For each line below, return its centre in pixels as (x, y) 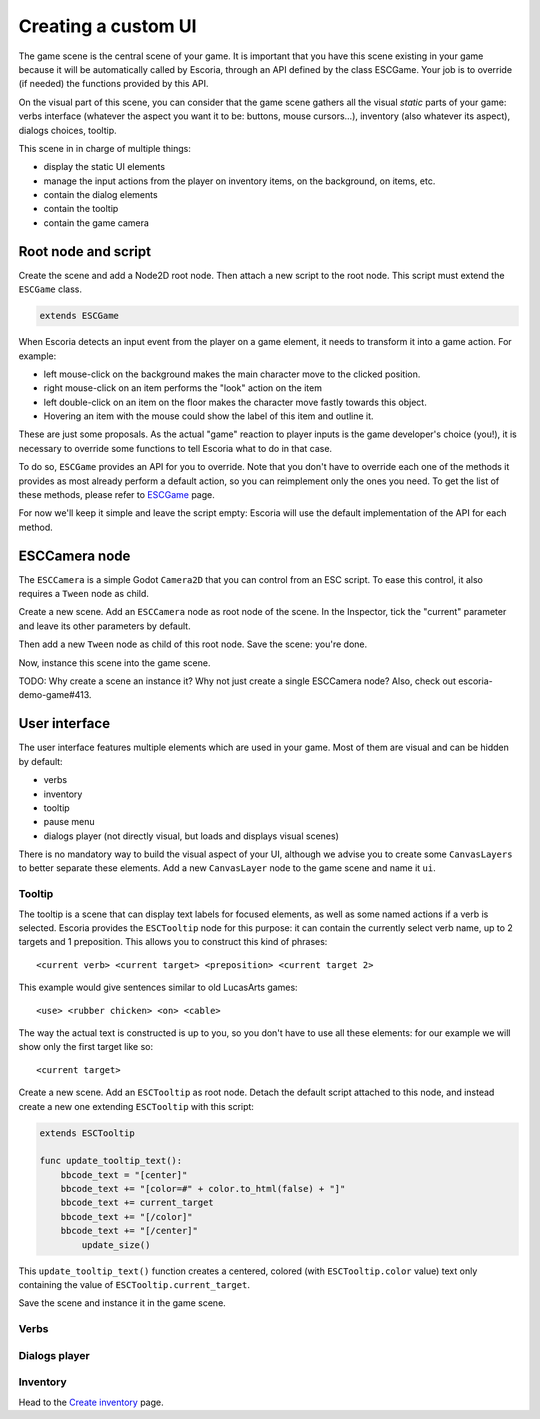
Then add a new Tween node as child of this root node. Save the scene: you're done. (193, 644)
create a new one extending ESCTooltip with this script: (136, 1106)
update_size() (116, 1244)
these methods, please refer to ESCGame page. (116, 495)
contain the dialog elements (101, 195)
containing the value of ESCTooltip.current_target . (134, 1284)
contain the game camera (96, 222)
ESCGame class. (50, 289)
